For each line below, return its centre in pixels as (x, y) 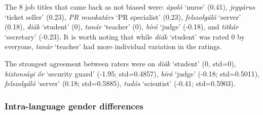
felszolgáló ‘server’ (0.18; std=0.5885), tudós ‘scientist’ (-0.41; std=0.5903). (120, 83)
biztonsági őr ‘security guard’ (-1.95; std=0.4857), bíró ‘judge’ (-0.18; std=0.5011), (132, 73)
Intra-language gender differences (74, 106)
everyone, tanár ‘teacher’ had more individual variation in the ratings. (113, 46)
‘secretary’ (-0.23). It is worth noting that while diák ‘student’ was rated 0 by (125, 36)
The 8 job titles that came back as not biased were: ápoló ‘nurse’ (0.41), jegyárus (130, 7)
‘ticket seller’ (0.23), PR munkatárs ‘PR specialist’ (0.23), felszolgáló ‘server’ (123, 16)
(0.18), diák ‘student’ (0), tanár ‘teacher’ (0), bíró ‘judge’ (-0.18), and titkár (122, 27)
